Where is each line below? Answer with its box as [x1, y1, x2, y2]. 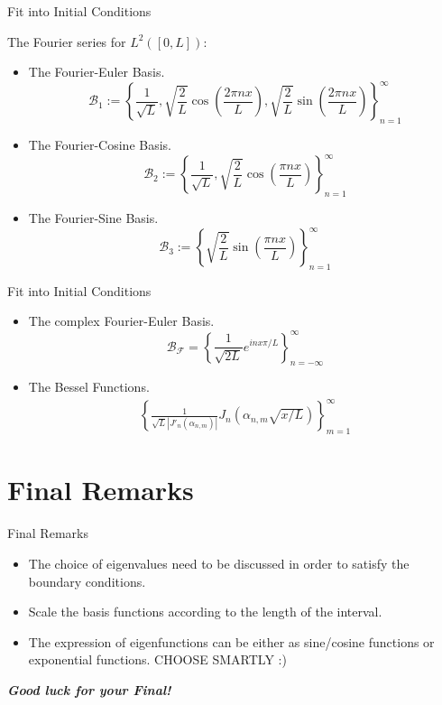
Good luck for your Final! [7, 680, 171, 699]
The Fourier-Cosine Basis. [28, 135, 171, 154]
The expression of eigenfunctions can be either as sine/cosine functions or [28, 632, 435, 651]
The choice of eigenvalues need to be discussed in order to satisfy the [28, 553, 410, 572]
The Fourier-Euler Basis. [28, 62, 165, 81]
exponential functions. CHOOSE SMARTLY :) [28, 650, 287, 669]
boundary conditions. [28, 571, 146, 590]
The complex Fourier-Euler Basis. [28, 311, 215, 330]
